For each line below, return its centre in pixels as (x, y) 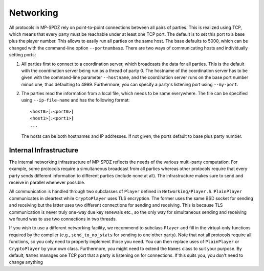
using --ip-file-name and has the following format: (76, 100)
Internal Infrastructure (44, 150)
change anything (26, 262)
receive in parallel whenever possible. (47, 183)
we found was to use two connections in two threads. (63, 219)
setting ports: (22, 55)
